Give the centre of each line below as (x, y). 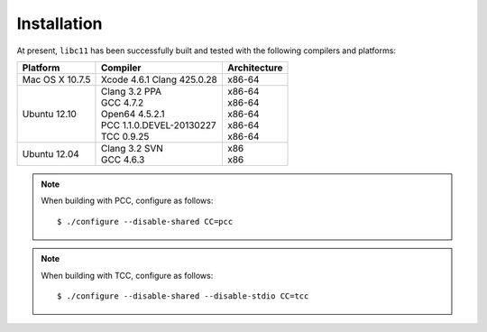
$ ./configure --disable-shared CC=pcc (145, 221)
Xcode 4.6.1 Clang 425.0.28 (159, 79)
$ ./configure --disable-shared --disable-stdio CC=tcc (183, 296)
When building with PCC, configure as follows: (127, 201)
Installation (60, 23)
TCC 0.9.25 (125, 136)
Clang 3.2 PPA (131, 91)
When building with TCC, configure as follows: (127, 275)
